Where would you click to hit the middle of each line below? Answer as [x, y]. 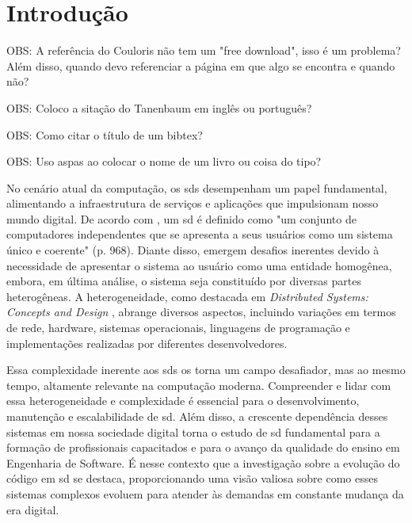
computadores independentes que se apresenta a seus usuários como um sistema [200, 234]
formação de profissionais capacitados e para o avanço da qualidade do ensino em [203, 447]
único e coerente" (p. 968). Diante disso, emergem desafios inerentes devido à [193, 250]
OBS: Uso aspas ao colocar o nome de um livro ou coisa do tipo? [164, 161]
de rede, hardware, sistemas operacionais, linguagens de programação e [178, 328]
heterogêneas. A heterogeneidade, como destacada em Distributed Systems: [187, 296]
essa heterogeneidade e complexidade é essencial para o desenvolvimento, [183, 401]
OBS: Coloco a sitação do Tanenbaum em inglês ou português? [159, 107]
